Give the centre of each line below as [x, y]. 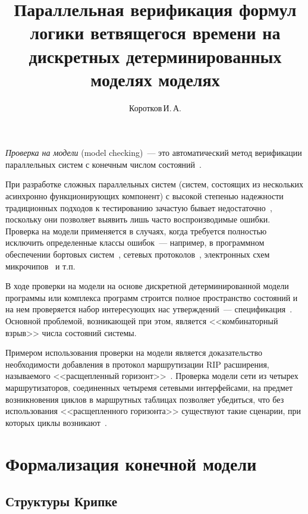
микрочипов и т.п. [40, 266]
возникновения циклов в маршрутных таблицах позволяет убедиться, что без [145, 399]
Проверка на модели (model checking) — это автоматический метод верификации [154, 153]
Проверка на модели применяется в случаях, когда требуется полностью [136, 231]
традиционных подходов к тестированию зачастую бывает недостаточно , [139, 207]
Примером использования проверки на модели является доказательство [134, 352]
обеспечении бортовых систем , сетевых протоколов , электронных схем [138, 254]
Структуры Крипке [62, 501]
